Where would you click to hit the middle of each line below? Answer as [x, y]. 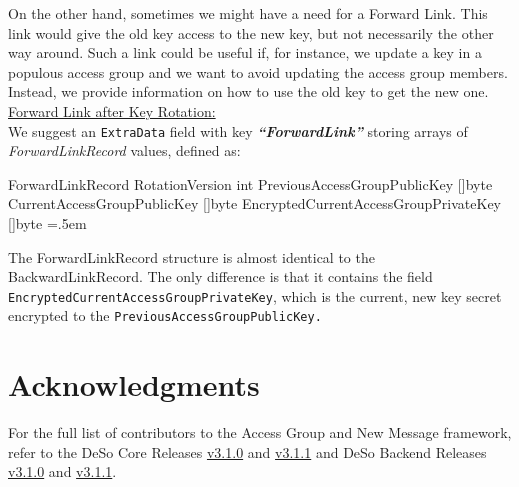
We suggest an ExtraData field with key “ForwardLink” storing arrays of [238, 130]
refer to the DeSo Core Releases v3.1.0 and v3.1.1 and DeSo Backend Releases [247, 451]
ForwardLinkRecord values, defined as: [124, 150]
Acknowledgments [134, 384]
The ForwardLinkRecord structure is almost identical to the [191, 256]
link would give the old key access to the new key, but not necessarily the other [251, 32]
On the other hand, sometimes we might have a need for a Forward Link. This [248, 13]
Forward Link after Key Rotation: [112, 110]
